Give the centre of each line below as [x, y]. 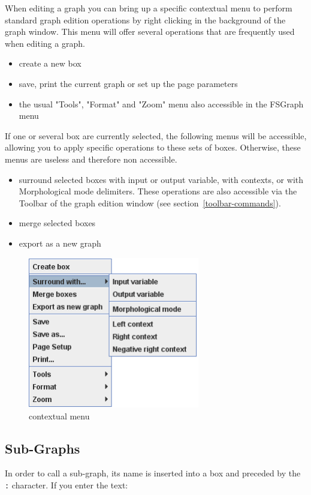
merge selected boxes [57, 223]
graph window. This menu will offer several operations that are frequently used [150, 31]
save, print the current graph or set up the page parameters [128, 83]
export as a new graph [60, 243]
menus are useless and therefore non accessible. [91, 159]
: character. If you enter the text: [67, 485]
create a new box [50, 63]
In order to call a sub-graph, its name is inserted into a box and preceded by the [153, 473]
